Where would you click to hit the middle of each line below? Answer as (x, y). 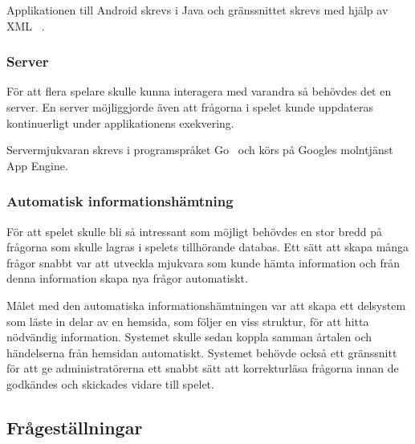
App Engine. (37, 165)
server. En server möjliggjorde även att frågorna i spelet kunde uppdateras (190, 107)
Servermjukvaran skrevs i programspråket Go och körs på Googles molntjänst (200, 150)
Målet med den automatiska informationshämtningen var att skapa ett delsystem (206, 305)
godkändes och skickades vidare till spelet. (110, 383)
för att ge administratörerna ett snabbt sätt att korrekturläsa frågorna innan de (203, 368)
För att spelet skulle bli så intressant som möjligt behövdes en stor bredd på (195, 231)
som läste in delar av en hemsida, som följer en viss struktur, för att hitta (188, 321)
